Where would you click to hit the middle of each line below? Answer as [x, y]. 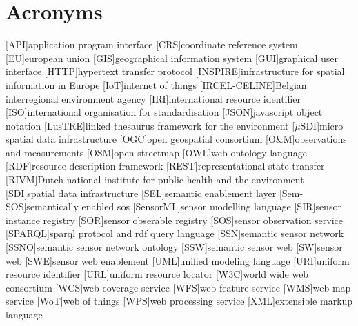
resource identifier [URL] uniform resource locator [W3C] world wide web [157, 274]
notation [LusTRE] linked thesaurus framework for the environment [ [150, 125]
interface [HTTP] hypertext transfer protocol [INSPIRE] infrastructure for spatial [175, 71]
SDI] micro [322, 125]
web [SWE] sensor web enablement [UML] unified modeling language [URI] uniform [178, 260]
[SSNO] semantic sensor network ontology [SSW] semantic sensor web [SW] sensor [174, 247]
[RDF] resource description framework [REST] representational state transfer [165, 166]
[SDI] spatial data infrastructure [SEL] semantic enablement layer [141, 193]
